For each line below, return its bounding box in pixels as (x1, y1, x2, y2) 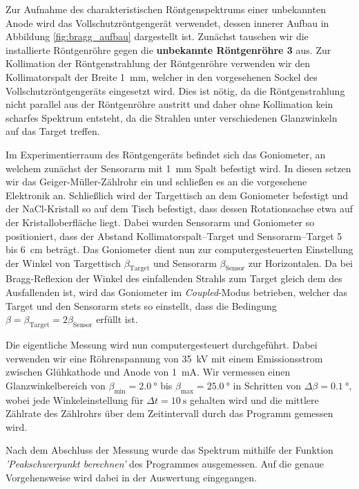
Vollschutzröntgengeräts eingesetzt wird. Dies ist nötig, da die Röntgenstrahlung (6, 83, 345, 98)
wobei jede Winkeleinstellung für (6, 392, 144, 407)
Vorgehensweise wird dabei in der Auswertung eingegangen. (6, 470, 257, 484)
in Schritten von (233, 378, 302, 392)
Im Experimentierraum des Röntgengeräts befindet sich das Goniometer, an (6, 147, 326, 161)
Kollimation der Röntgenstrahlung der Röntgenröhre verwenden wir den (6, 56, 310, 71)
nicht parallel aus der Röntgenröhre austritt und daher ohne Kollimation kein (6, 97, 333, 111)
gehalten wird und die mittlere (189, 392, 319, 407)
